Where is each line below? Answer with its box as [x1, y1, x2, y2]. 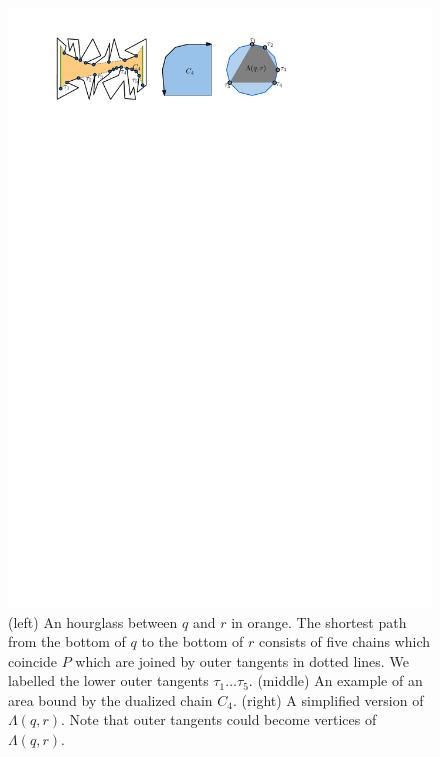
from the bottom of [8, 631, 126, 652]
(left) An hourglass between [8, 611, 178, 632]
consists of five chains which [259, 631, 431, 652]
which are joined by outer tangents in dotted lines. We [75, 650, 409, 671]
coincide [8, 650, 57, 671]
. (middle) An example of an [248, 670, 423, 691]
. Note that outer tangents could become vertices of [61, 709, 377, 730]
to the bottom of [141, 631, 244, 652]
